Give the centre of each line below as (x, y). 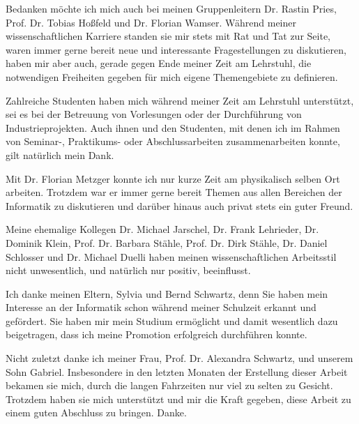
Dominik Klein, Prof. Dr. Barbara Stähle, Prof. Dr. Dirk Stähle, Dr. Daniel (167, 242)
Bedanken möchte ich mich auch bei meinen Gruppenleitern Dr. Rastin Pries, (171, 8)
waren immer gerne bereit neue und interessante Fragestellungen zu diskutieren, (176, 49)
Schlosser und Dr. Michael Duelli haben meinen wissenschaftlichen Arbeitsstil (171, 256)
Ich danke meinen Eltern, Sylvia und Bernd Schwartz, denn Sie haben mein (167, 293)
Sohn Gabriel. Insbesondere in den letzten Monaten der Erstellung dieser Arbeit (177, 371)
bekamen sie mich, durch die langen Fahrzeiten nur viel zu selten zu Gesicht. (169, 385)
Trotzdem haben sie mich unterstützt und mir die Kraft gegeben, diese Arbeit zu (178, 399)
